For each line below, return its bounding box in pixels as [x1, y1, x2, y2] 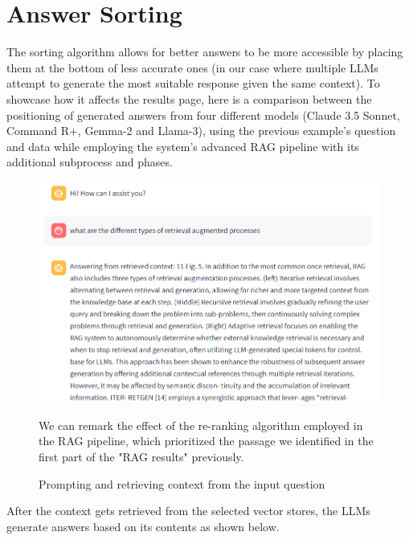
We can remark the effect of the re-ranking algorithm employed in [39, 416, 363, 433]
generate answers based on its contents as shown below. [6, 517, 280, 534]
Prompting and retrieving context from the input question [39, 475, 325, 492]
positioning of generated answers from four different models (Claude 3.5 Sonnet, [6, 106, 400, 123]
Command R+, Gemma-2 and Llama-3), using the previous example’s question [6, 122, 396, 139]
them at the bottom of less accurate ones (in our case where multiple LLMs [6, 59, 378, 76]
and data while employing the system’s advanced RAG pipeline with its [6, 137, 359, 154]
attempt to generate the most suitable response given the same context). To [6, 75, 380, 92]
